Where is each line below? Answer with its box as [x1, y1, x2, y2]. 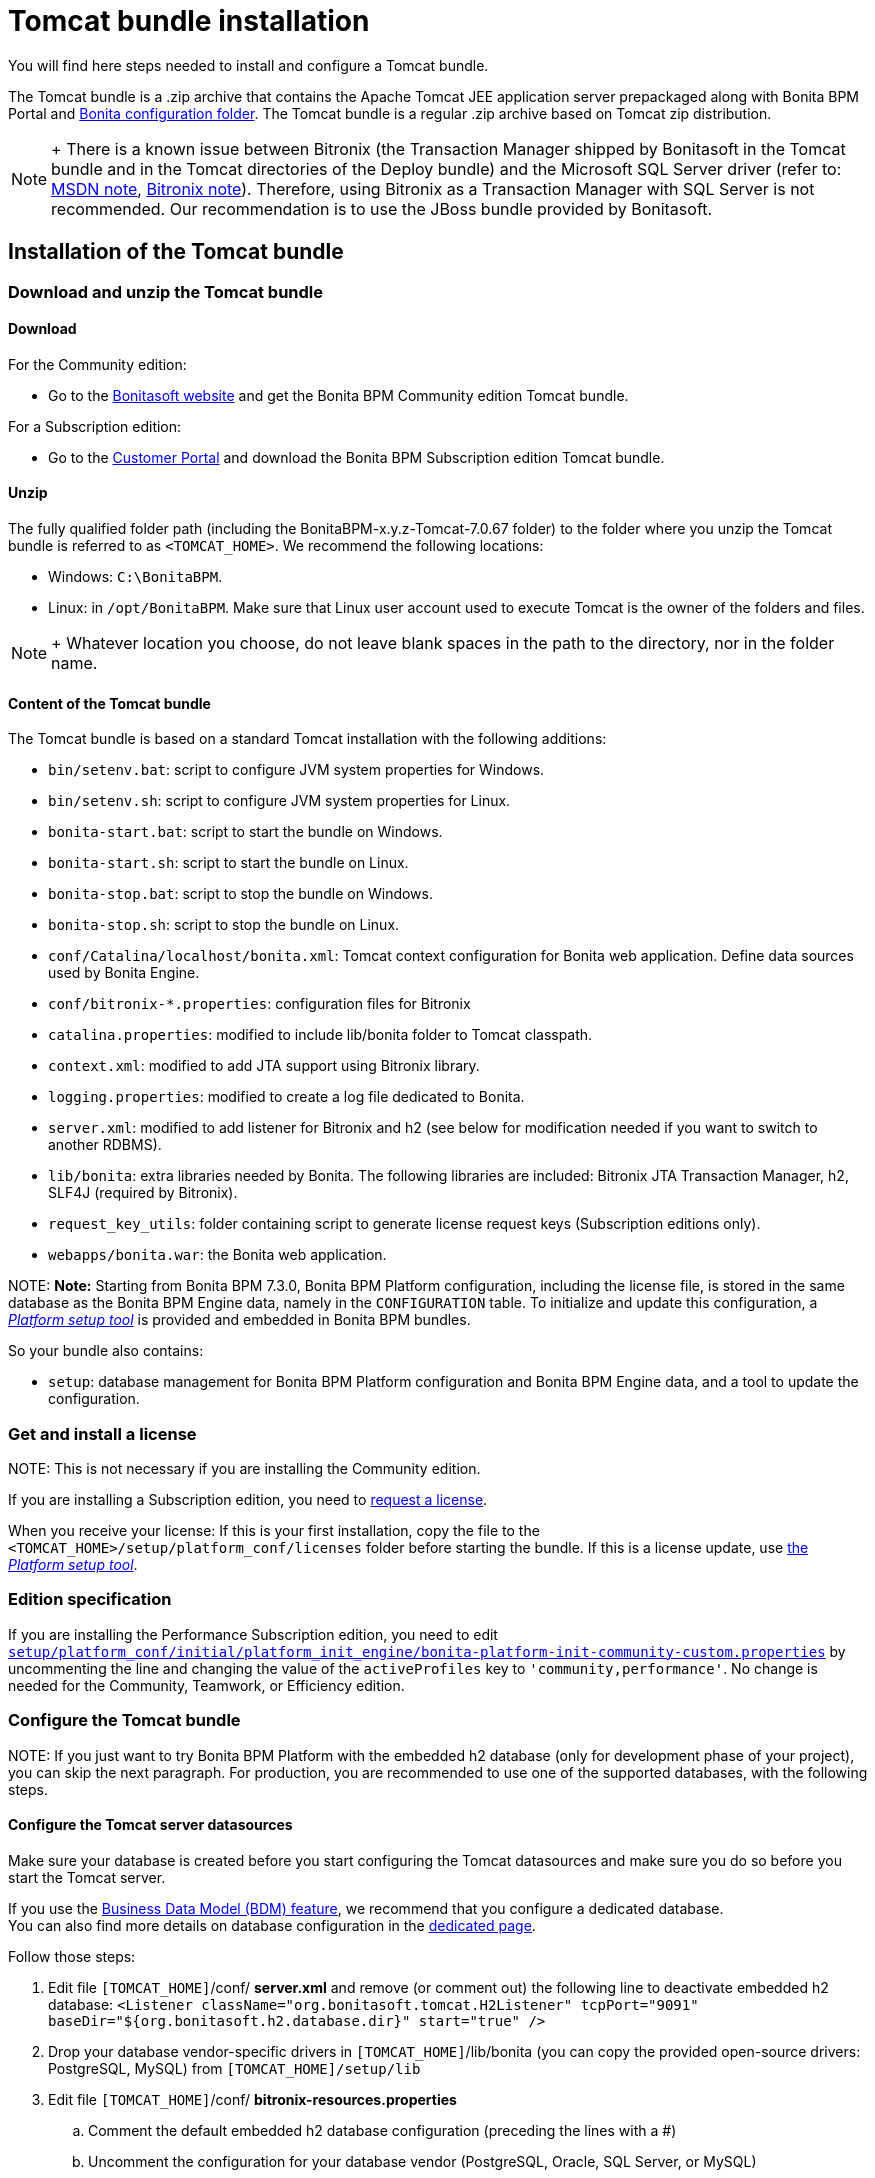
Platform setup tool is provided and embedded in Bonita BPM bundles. [8, 1311, 471, 1329]
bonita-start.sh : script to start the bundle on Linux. [48, 854, 409, 872]
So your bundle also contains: [8, 1342, 204, 1360]
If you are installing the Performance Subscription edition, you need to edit [8, 1625, 498, 1643]
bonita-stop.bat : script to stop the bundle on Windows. [48, 885, 433, 903]
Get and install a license [8, 1423, 197, 1444]
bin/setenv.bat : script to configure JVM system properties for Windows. [48, 761, 545, 779]
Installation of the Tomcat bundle [8, 239, 344, 265]
